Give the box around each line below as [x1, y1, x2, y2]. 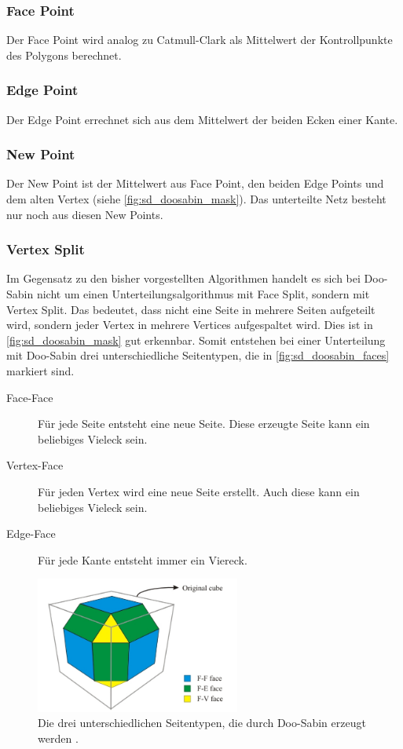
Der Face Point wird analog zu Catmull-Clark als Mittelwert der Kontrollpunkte [6, 31, 393, 48]
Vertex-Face [6, 457, 64, 473]
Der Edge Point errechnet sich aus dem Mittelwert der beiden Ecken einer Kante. [6, 111, 398, 127]
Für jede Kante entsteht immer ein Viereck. [38, 551, 247, 568]
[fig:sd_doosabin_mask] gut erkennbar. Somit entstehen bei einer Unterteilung [6, 331, 386, 348]
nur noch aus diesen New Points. [6, 206, 163, 222]
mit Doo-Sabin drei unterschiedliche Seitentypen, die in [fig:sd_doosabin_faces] [6, 347, 390, 364]
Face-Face [6, 389, 53, 405]
